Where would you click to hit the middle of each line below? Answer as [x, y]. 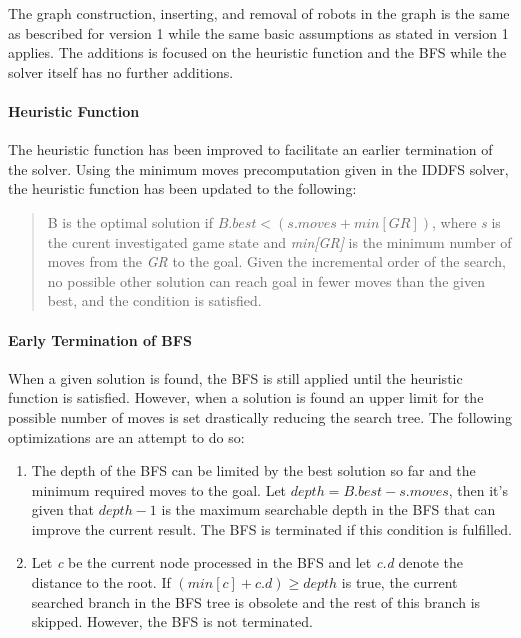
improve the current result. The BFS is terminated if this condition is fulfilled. [271, 528]
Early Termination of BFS [100, 339]
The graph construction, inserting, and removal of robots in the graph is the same [259, 13]
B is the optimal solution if [130, 221]
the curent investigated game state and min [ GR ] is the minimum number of [279, 241]
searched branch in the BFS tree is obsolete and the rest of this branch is [256, 601]
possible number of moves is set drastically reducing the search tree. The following [260, 416]
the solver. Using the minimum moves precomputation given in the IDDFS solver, [258, 168]
